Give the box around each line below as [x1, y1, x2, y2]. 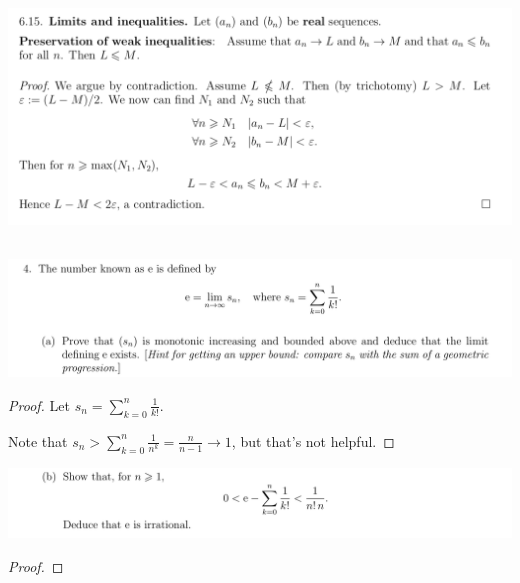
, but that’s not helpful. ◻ [231, 430, 395, 451]
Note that [8, 430, 68, 451]
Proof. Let [8, 394, 70, 415]
